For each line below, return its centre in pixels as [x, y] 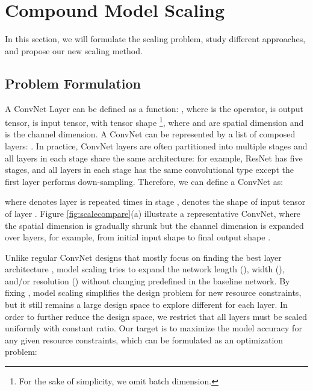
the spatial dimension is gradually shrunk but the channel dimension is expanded [154, 225]
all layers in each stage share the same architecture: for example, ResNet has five [154, 158]
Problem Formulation [73, 83]
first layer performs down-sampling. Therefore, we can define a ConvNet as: [144, 181]
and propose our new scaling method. [74, 50]
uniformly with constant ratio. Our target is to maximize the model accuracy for [153, 328]
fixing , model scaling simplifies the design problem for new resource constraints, [153, 292]
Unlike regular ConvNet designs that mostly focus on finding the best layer [143, 257]
